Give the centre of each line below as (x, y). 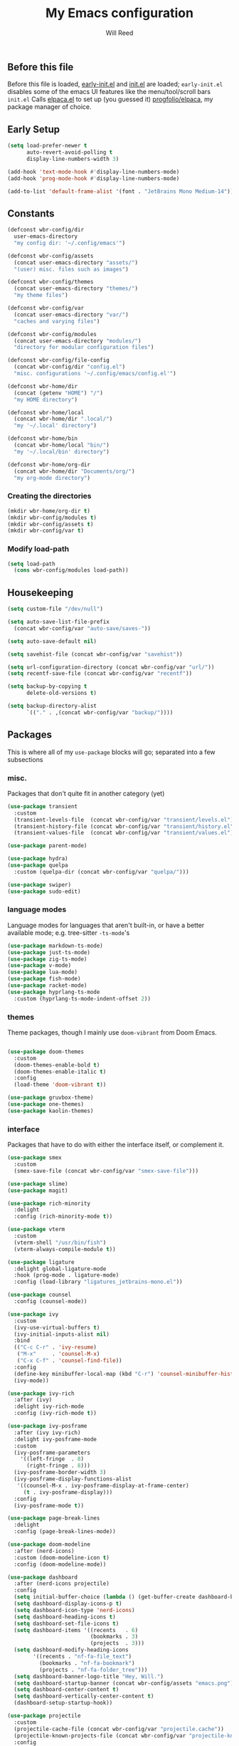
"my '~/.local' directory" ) (55, 426)
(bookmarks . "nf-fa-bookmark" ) (87, 1663)
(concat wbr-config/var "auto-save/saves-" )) (83, 628)
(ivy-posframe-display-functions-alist (73, 1479)
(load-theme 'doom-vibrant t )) (60, 1085)
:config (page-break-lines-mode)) (65, 1532)
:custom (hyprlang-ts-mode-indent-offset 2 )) (83, 998)
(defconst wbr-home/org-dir (49, 464)
